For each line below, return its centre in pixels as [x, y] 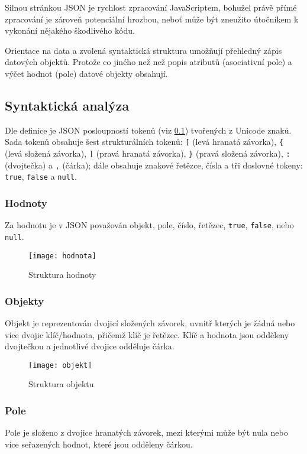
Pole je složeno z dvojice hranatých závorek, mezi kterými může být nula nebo [146, 432]
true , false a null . [41, 176]
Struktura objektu [61, 384]
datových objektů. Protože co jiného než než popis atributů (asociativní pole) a [148, 62]
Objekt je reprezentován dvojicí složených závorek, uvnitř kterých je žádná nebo [150, 322]
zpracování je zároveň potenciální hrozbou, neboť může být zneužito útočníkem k [152, 19]
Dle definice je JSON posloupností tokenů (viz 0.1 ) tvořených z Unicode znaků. [148, 130]
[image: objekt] [60, 365]
